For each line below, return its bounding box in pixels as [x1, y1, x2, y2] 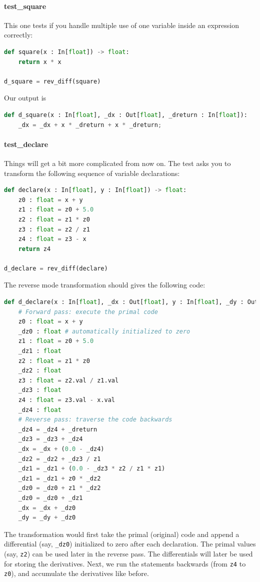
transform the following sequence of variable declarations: [4, 167, 180, 178]
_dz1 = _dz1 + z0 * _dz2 [18, 474, 101, 482]
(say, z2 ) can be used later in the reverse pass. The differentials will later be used [4, 548, 253, 558]
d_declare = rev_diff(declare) [4, 264, 108, 272]
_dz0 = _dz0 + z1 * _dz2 [18, 484, 101, 492]
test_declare [4, 138, 48, 149]
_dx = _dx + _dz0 [18, 504, 76, 511]
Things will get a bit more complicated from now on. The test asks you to [4, 157, 231, 168]
